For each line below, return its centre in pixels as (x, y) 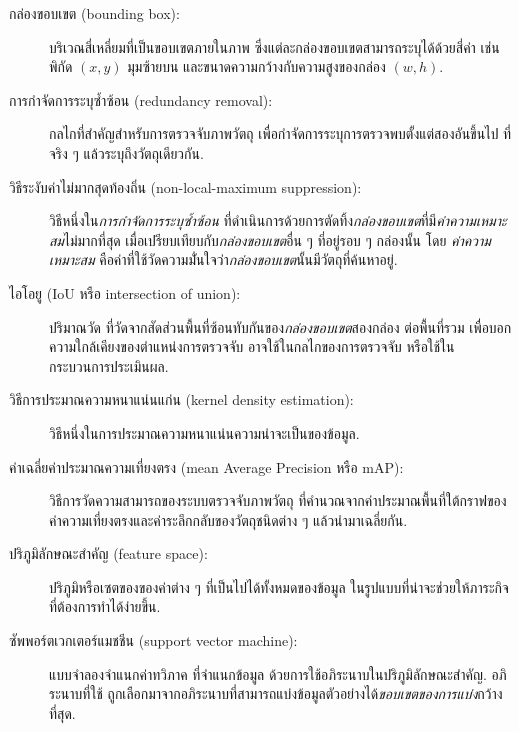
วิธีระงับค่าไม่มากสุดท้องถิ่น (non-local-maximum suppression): (185, 186)
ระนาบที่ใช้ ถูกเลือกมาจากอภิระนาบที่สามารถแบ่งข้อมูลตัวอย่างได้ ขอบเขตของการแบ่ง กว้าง (276, 693)
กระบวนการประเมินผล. (109, 365)
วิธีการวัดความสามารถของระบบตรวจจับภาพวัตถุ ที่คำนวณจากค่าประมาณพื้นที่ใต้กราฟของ (278, 500)
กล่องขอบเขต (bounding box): (94, 13)
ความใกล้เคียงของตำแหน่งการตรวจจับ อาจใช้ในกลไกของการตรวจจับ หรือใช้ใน (252, 346)
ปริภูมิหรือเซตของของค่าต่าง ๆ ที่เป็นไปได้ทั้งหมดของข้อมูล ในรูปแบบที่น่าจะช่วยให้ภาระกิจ (279, 586)
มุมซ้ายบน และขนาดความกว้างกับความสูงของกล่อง (256, 66)
